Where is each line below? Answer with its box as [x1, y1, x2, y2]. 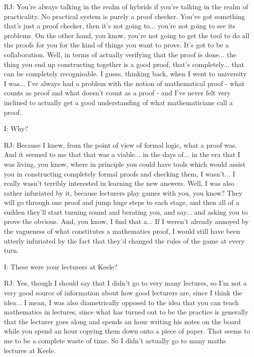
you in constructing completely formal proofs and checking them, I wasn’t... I [4, 168, 235, 178]
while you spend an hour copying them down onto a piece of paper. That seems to [4, 326, 250, 336]
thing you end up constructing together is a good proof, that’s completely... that [4, 59, 244, 69]
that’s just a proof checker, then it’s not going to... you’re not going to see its [4, 21, 235, 31]
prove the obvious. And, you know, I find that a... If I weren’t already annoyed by [4, 216, 249, 226]
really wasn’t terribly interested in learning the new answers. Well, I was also [4, 178, 234, 188]
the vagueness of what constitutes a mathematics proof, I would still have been [4, 226, 240, 236]
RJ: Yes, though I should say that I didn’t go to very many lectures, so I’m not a [4, 278, 247, 288]
